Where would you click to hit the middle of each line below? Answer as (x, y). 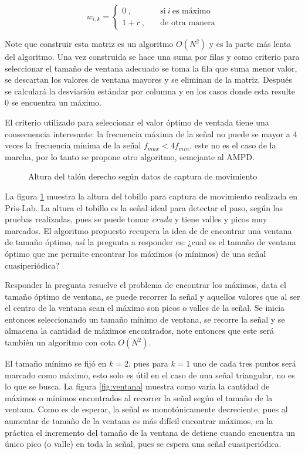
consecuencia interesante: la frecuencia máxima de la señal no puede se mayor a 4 (151, 133)
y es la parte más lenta (250, 43)
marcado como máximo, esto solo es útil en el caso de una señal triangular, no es (150, 375)
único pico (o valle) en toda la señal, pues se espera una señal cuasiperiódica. (143, 444)
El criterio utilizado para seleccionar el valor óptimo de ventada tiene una (137, 122)
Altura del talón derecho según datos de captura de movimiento (143, 176)
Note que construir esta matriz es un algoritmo (89, 43)
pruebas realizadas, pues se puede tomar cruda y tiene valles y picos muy (136, 219)
